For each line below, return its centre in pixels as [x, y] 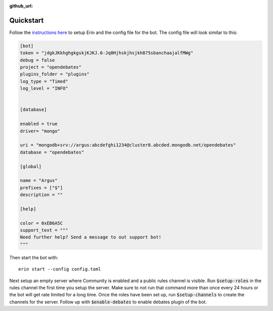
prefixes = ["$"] [41, 188]
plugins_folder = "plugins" [55, 74]
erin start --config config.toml [60, 269]
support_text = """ [44, 230]
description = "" [41, 195]
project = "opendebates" [51, 67]
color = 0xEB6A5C [41, 223]
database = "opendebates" [52, 152]
